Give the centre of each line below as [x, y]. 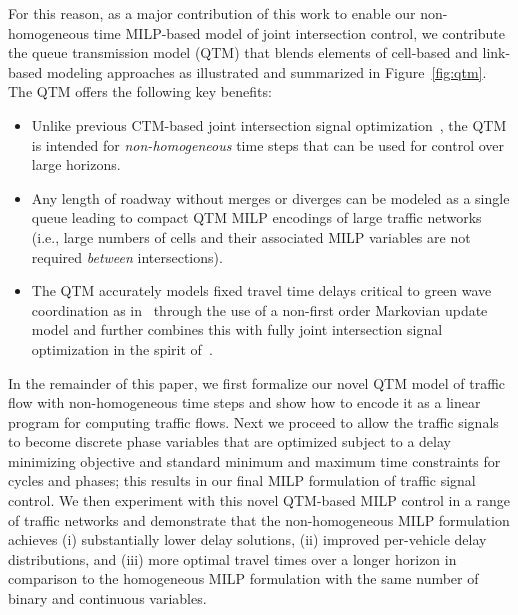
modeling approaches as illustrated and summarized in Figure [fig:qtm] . [266, 71]
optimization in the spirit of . [122, 348]
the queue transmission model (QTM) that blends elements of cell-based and [243, 52]
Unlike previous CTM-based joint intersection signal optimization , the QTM [269, 124]
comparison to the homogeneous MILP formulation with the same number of [243, 578]
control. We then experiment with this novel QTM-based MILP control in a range [259, 500]
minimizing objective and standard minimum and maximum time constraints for [254, 460]
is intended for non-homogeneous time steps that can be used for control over [268, 144]
